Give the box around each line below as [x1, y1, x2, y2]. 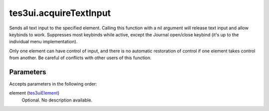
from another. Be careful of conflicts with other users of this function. [9, 55, 152, 61]
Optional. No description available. [21, 97, 93, 103]
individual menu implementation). [9, 39, 78, 45]
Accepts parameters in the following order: [9, 81, 97, 87]
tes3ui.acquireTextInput [9, 7, 111, 18]
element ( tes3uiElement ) [9, 90, 60, 96]
